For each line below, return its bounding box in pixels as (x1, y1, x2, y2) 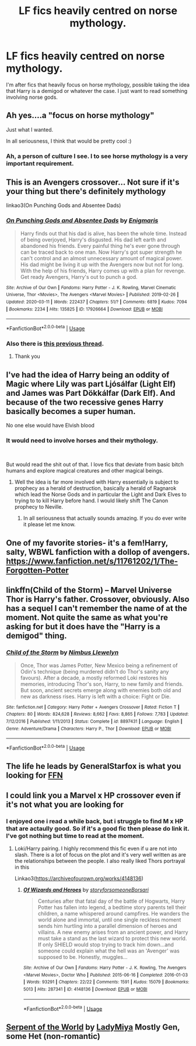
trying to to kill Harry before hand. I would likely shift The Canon (14, 497, 169, 504)
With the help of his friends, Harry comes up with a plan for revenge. (20, 267, 185, 274)
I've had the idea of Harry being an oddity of (6, 370, 170, 379)
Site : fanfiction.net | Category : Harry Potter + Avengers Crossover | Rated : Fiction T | (6, 704, 180, 710)
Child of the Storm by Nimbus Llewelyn (6, 648, 119, 657)
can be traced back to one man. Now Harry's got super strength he (20, 248, 183, 256)
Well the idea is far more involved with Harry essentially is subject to (14, 478, 179, 486)
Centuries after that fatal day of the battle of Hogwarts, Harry (37, 897, 185, 905)
